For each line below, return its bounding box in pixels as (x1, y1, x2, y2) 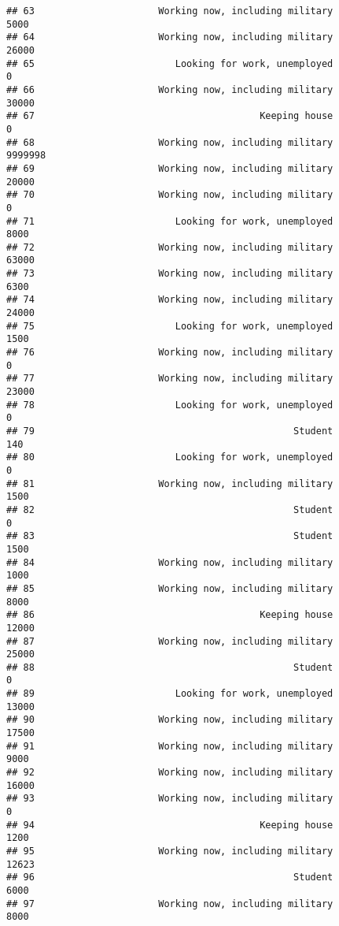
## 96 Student (6, 872, 333, 883)
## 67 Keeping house (6, 110, 333, 122)
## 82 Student (6, 504, 333, 515)
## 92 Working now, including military (6, 767, 333, 779)
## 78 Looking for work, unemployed (6, 399, 333, 411)
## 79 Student (6, 426, 333, 437)
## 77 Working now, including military (6, 373, 333, 385)
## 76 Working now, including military (6, 347, 333, 359)
